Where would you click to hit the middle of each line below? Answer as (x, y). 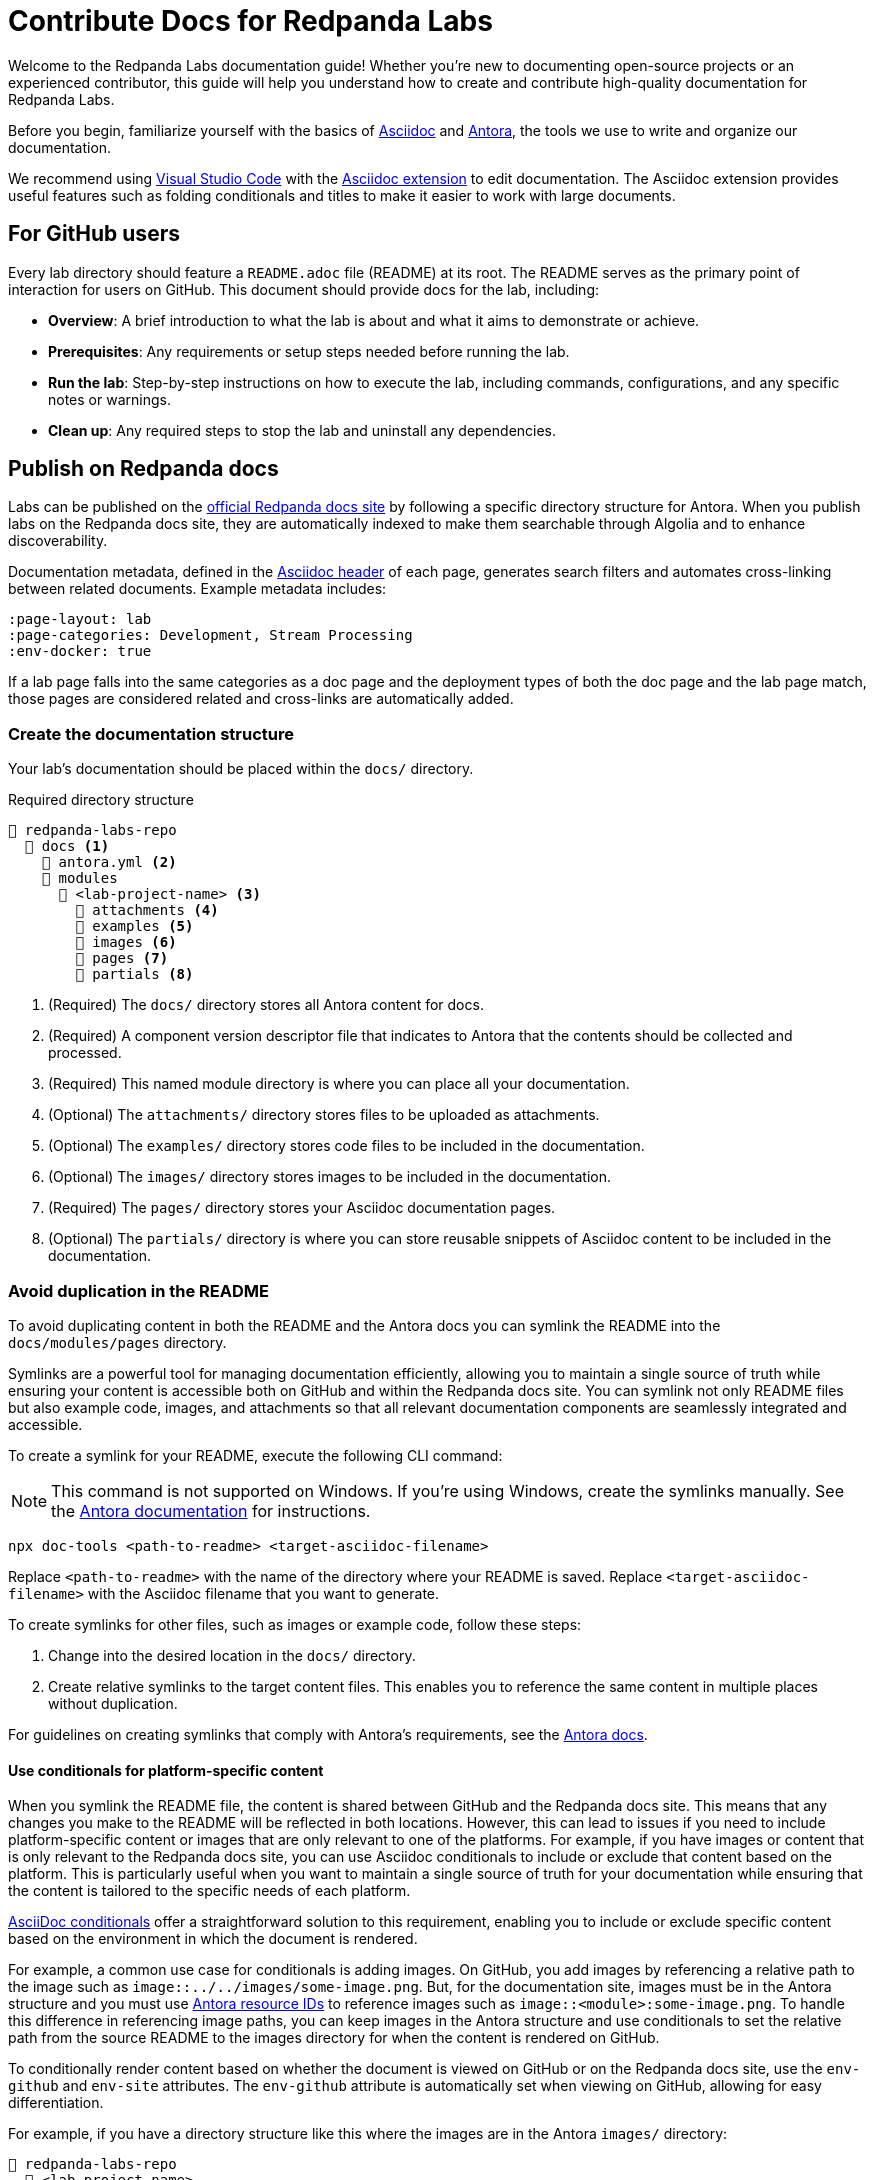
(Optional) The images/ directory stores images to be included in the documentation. (330, 1177)
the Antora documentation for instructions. (211, 1510)
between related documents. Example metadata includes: (197, 589)
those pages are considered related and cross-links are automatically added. (261, 699)
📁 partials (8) (134, 974)
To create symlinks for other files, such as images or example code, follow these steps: (295, 1624)
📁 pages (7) (122, 958)
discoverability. (58, 541)
